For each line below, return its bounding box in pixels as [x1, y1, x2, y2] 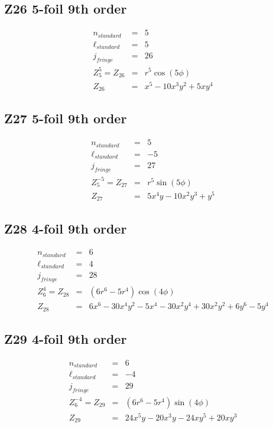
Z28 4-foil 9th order [4, 219, 127, 237]
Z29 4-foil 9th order [4, 330, 127, 348]
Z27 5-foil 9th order [4, 109, 127, 127]
